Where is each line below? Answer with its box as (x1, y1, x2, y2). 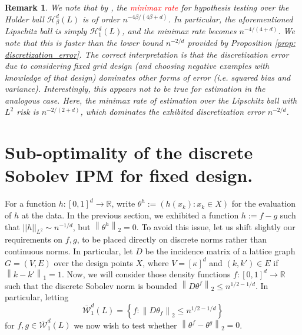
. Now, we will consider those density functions (61, 268, 231, 280)
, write (111, 197, 135, 210)
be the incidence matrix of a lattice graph (145, 244, 296, 257)
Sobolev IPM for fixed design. (5, 163, 253, 187)
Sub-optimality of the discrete (5, 140, 253, 164)
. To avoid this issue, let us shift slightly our (136, 220, 296, 233)
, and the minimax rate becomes (122, 25, 237, 37)
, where (142, 256, 169, 268)
